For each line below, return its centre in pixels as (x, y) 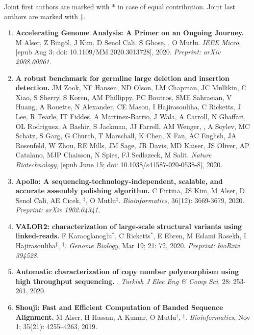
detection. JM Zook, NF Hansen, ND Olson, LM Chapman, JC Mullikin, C (131, 88)
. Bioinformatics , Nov (218, 317)
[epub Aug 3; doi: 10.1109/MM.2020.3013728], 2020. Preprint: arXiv (118, 52)
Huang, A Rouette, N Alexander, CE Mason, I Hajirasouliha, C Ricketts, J (128, 107)
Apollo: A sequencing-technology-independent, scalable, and (119, 181)
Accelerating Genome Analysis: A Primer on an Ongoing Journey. (130, 33)
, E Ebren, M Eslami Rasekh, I (200, 236)
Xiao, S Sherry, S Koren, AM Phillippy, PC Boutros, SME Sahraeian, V (124, 97)
